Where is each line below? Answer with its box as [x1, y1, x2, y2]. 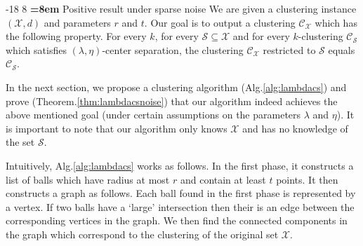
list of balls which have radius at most [6, 172, 170, 186]
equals [328, 42, 355, 57]
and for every [232, 29, 290, 43]
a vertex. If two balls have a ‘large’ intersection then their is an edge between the [6, 199, 355, 214]
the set [6, 135, 35, 149]
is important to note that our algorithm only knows [6, 121, 227, 135]
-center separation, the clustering [102, 42, 244, 57]
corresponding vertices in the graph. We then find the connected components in [6, 213, 348, 228]
